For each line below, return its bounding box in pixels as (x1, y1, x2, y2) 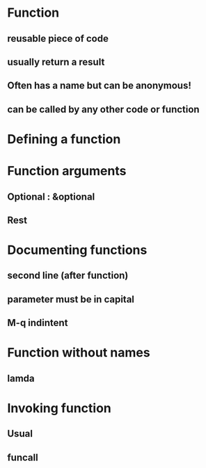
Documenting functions (7, 242, 148, 258)
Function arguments (7, 163, 127, 179)
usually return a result (7, 56, 105, 67)
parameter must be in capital (7, 293, 134, 305)
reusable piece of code (7, 33, 109, 45)
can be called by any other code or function (7, 103, 200, 115)
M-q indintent (7, 317, 68, 329)
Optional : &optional (7, 191, 95, 202)
